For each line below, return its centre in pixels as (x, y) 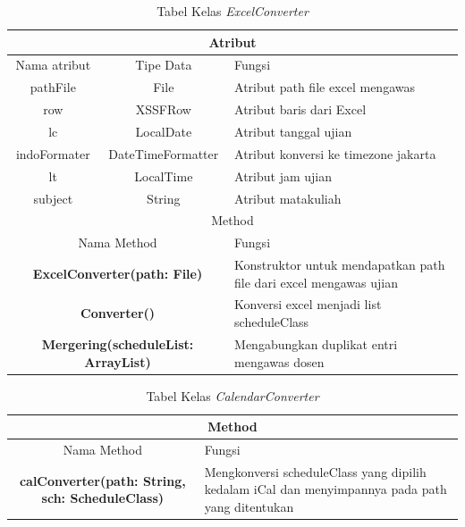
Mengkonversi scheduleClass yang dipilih (315, 471)
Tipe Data (164, 65)
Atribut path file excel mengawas (325, 87)
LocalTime (164, 176)
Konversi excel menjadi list (308, 304)
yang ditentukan (249, 507)
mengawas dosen (279, 361)
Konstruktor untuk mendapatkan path (340, 265)
